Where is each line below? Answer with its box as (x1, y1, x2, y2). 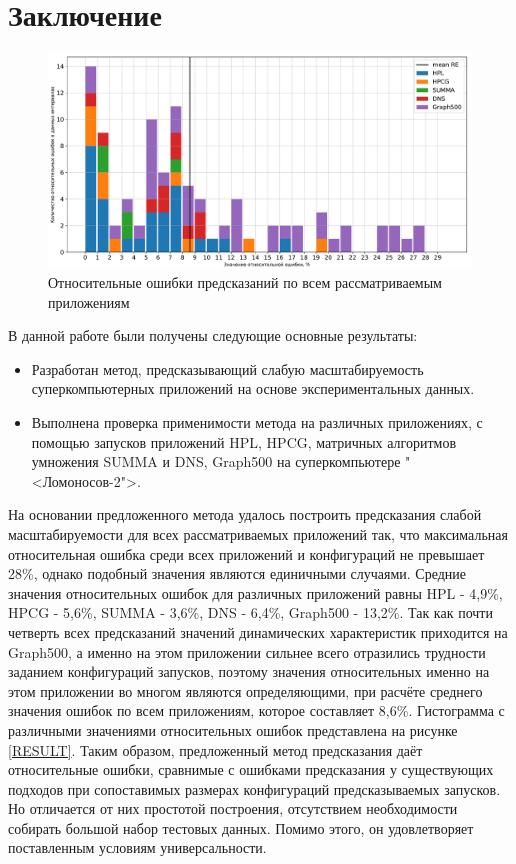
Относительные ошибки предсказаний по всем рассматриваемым (48, 272, 442, 293)
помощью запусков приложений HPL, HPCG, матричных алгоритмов (31, 431, 457, 452)
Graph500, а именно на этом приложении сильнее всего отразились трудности (8, 641, 486, 662)
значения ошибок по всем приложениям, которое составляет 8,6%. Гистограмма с (8, 700, 505, 721)
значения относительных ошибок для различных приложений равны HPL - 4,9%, (8, 582, 503, 603)
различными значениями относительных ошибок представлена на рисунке (8, 719, 458, 740)
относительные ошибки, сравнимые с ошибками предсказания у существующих (8, 759, 494, 780)
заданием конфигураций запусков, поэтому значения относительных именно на (8, 661, 490, 682)
